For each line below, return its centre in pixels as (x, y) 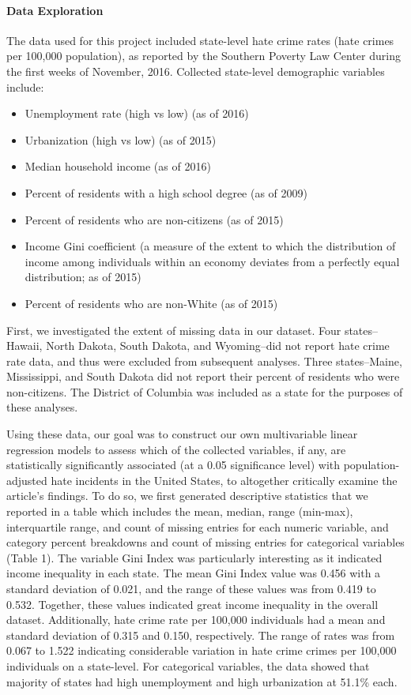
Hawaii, (25, 346)
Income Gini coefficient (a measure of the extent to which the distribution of (210, 246)
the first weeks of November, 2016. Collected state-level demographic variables (196, 71)
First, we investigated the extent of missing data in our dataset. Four (174, 330)
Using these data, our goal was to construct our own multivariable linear (182, 434)
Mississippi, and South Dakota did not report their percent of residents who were (203, 376)
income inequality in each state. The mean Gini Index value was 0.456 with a (194, 573)
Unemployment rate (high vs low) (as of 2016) (137, 113)
